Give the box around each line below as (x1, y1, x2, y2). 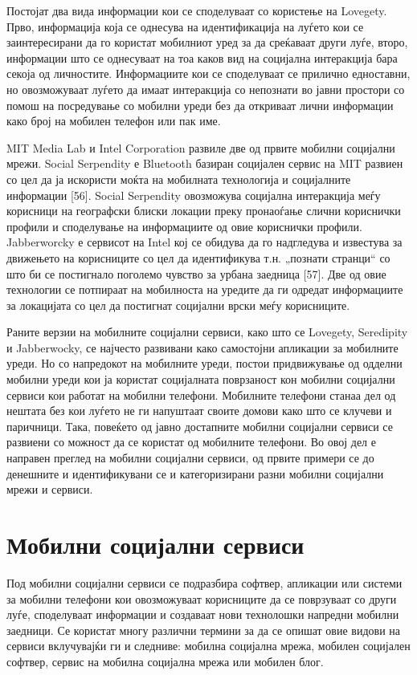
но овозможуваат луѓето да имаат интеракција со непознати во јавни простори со (6, 80, 405, 97)
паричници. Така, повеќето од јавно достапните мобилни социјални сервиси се (6, 417, 393, 434)
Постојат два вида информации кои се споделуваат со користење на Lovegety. (6, 2, 387, 18)
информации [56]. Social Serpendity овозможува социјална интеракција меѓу (6, 186, 381, 203)
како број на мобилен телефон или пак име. (6, 112, 221, 129)
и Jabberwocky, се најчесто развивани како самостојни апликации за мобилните (6, 339, 399, 356)
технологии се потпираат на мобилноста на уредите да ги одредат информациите (6, 281, 403, 298)
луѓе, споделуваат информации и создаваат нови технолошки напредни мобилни (6, 606, 399, 623)
